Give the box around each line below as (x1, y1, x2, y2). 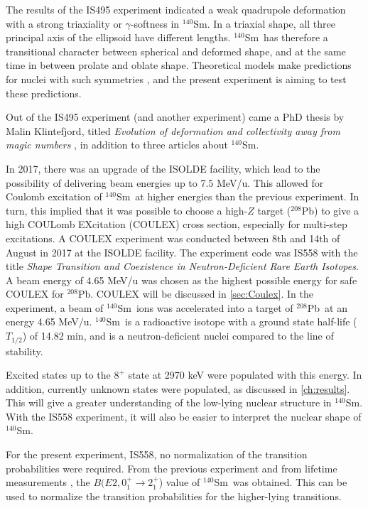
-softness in (130, 16, 180, 31)
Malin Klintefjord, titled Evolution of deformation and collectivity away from (6, 123, 340, 138)
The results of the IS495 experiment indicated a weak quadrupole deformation (6, 2, 346, 16)
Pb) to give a (301, 202, 359, 217)
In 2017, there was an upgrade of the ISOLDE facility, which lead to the (6, 161, 320, 175)
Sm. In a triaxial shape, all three (193, 16, 335, 31)
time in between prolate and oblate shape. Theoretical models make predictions (6, 58, 352, 72)
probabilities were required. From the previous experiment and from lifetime (6, 460, 337, 475)
